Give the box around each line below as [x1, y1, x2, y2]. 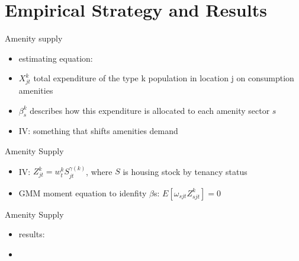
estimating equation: [18, 52, 93, 64]
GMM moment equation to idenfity [18, 186, 147, 199]
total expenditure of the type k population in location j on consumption [33, 72, 294, 84]
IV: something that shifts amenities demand [18, 125, 178, 137]
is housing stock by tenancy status [123, 165, 247, 177]
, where [86, 165, 112, 177]
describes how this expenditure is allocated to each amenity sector [30, 104, 270, 116]
